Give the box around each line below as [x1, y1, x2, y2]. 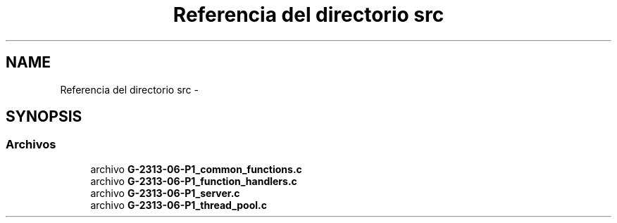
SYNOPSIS [6, 108, 82, 126]
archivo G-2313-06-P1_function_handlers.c [90, 174, 297, 187]
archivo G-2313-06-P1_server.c [90, 186, 240, 199]
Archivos [6, 137, 56, 152]
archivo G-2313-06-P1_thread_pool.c [90, 198, 267, 211]
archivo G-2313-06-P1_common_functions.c [90, 163, 302, 175]
